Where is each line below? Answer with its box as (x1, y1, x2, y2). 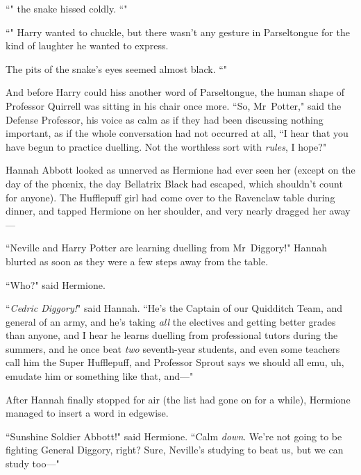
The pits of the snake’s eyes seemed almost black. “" (6, 61, 228, 76)
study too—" (6, 456, 60, 471)
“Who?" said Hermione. (6, 277, 106, 292)
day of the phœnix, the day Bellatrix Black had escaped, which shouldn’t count (6, 176, 343, 190)
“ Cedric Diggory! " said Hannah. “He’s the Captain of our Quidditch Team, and (6, 301, 342, 315)
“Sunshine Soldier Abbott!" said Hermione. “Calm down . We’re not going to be (6, 428, 342, 443)
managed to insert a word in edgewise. (6, 406, 169, 420)
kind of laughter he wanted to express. (6, 38, 169, 53)
